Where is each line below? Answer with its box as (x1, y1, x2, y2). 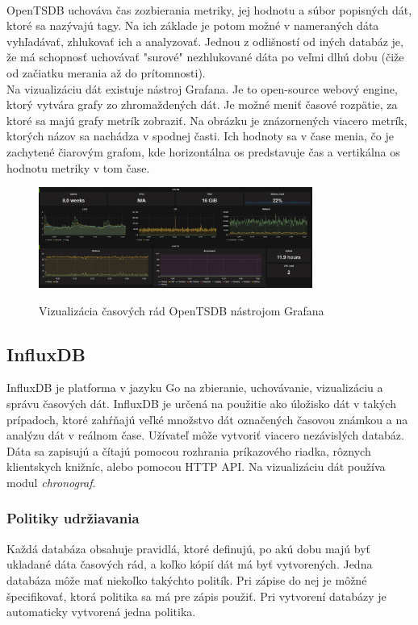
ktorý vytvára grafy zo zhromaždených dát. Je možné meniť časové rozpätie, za (6, 96, 398, 113)
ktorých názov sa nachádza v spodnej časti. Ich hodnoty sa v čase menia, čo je (6, 127, 394, 144)
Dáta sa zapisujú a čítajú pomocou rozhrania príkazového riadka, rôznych (6, 442, 371, 459)
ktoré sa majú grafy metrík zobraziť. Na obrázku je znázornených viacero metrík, (6, 111, 408, 128)
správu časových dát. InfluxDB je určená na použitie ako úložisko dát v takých (6, 394, 396, 411)
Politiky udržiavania (6, 508, 140, 528)
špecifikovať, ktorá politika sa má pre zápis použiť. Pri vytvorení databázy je (6, 587, 387, 604)
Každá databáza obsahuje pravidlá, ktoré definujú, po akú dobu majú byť (6, 540, 370, 556)
